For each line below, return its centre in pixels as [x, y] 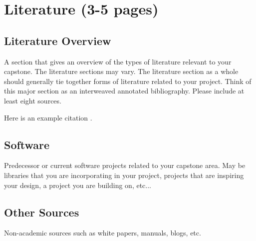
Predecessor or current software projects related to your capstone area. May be [125, 165]
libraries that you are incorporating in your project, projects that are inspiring [124, 175]
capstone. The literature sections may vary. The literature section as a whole [121, 71]
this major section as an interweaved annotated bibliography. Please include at [124, 91]
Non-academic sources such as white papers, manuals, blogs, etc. [103, 233]
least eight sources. [33, 100]
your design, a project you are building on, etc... [78, 185]
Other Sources [42, 212]
